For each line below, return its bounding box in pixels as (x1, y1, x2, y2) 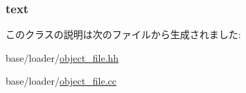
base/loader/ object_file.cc (6, 74, 116, 88)
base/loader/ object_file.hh (6, 50, 119, 65)
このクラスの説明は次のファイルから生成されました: (6, 27, 241, 42)
